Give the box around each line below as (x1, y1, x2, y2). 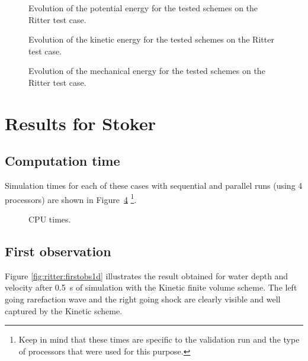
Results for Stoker (5, 111, 156, 135)
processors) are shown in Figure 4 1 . (5, 191, 137, 205)
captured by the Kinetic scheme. (5, 304, 123, 317)
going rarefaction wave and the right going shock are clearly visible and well (5, 292, 281, 305)
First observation (5, 241, 111, 260)
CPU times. (28, 212, 71, 225)
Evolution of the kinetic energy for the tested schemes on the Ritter (28, 33, 274, 46)
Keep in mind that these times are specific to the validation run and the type (18, 333, 300, 346)
